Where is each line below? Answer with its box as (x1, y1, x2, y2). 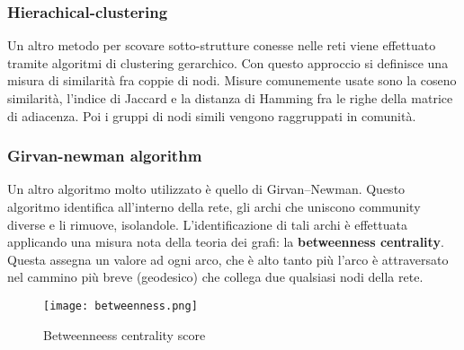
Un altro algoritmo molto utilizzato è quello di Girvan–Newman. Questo (7, 179, 406, 198)
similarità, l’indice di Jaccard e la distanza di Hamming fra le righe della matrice (7, 89, 453, 107)
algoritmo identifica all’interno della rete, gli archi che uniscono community (7, 197, 421, 215)
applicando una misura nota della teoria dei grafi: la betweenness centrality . (7, 232, 444, 251)
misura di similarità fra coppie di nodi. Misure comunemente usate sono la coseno (7, 71, 457, 90)
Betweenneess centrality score (43, 325, 206, 344)
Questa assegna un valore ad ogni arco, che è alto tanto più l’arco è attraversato (7, 249, 449, 268)
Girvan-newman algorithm (7, 144, 202, 167)
